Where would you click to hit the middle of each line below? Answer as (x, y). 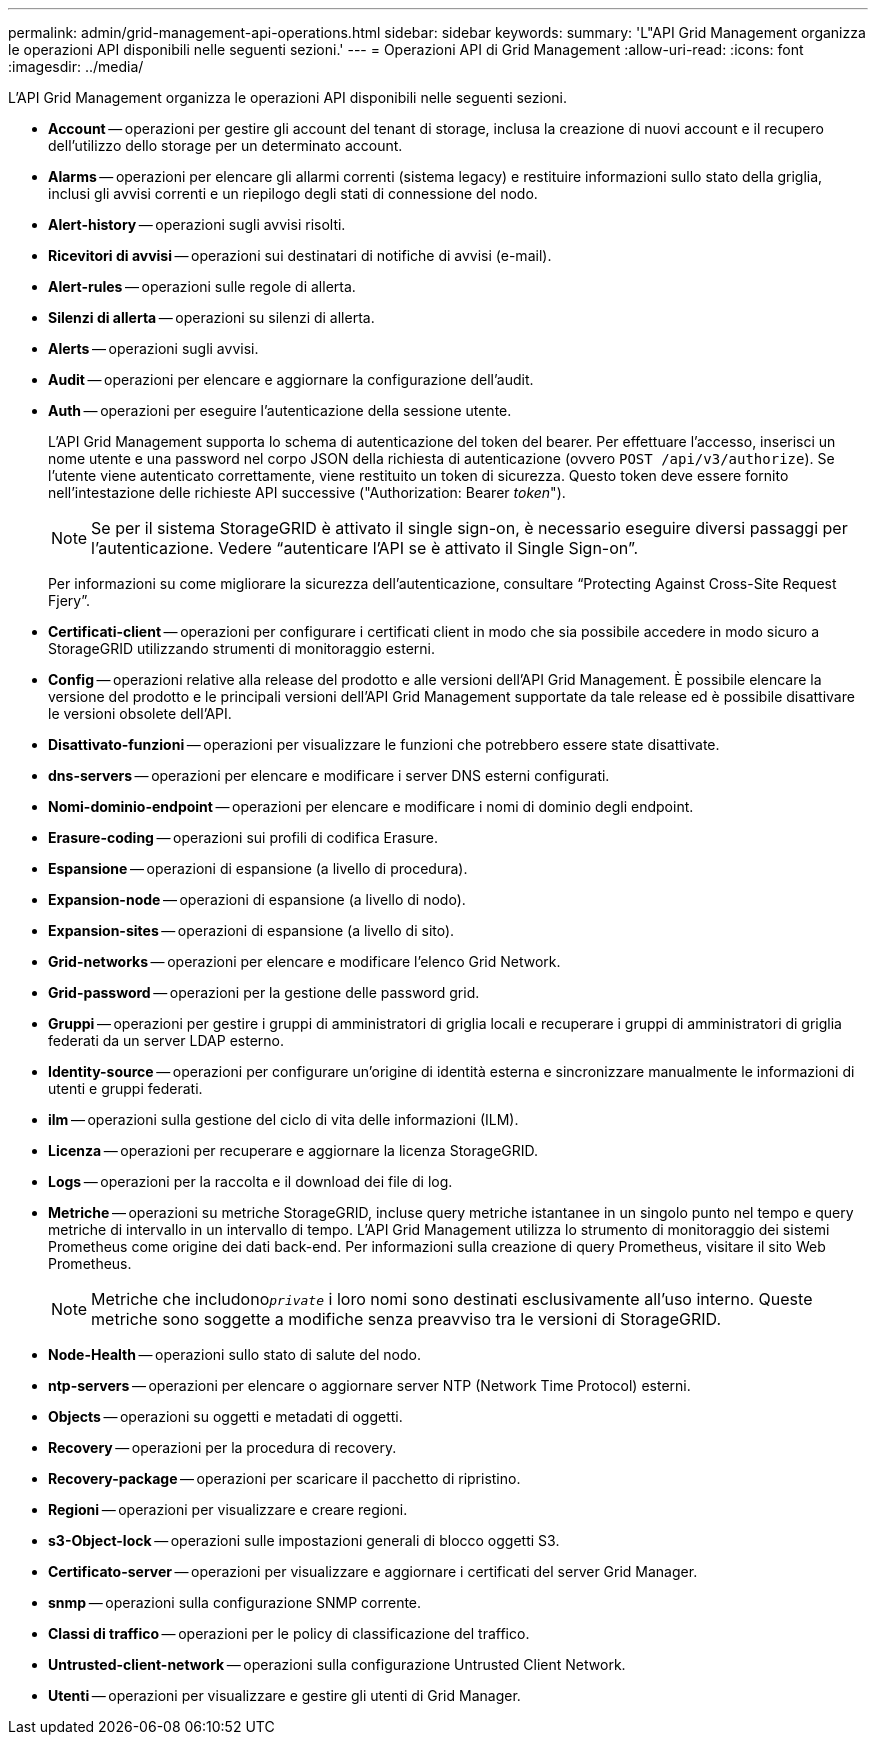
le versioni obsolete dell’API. (140, 713)
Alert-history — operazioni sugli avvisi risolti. (197, 224)
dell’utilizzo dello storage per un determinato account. (225, 145)
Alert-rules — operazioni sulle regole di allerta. (202, 286)
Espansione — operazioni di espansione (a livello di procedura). (258, 868)
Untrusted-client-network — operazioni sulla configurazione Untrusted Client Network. (337, 1664)
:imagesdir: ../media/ (76, 66)
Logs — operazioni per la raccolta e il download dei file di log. (250, 1181)
